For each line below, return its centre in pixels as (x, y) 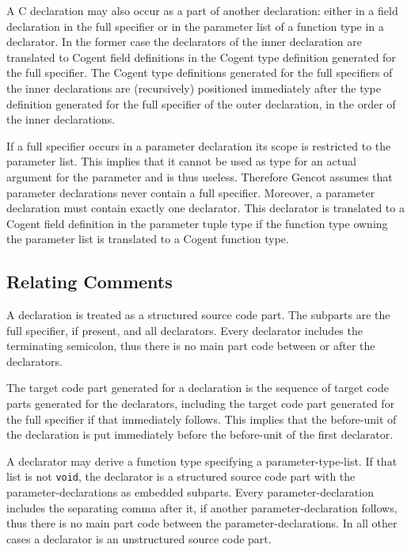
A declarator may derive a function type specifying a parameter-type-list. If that (202, 461)
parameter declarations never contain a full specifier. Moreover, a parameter (191, 192)
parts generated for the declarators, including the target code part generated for (201, 404)
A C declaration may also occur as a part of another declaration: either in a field (202, 10)
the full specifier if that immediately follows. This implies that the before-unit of (202, 419)
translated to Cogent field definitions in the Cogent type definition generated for (201, 57)
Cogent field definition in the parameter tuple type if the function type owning (197, 223)
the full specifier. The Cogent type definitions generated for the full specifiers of (200, 72)
